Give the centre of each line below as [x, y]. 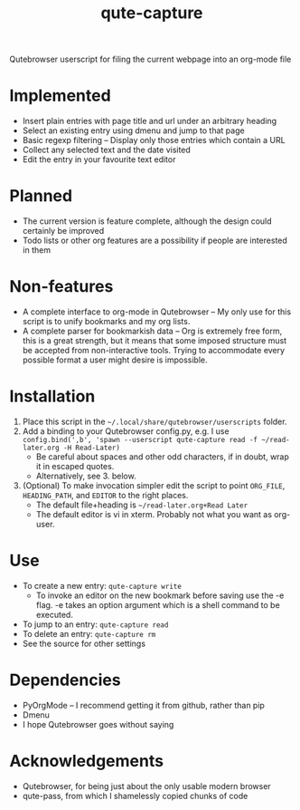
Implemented [60, 96]
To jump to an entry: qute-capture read [95, 624]
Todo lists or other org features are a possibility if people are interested [155, 241]
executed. [55, 614]
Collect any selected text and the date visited [107, 150]
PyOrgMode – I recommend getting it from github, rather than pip [143, 705]
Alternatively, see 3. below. [86, 476]
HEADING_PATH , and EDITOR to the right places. [105, 495]
